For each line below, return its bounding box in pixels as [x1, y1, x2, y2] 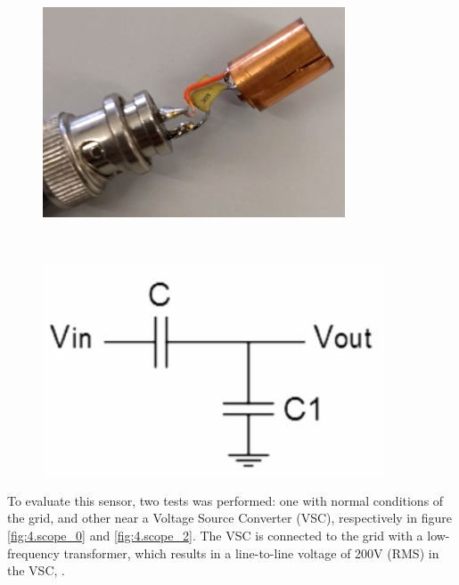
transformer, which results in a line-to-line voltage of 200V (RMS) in [63, 543, 439, 562]
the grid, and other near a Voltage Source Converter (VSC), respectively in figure [7, 508, 452, 527]
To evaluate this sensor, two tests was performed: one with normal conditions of [7, 491, 444, 509]
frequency [7, 543, 60, 562]
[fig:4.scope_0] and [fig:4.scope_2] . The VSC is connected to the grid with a [7, 525, 423, 544]
